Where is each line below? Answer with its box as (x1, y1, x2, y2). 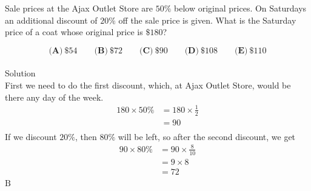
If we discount (5, 130, 57, 142)
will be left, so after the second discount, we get (118, 130, 296, 142)
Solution (5, 67, 36, 79)
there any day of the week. (5, 90, 104, 103)
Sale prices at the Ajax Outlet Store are (5, 2, 153, 14)
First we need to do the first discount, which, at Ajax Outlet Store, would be (5, 78, 291, 91)
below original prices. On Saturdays (174, 2, 307, 14)
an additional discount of (5, 13, 98, 26)
